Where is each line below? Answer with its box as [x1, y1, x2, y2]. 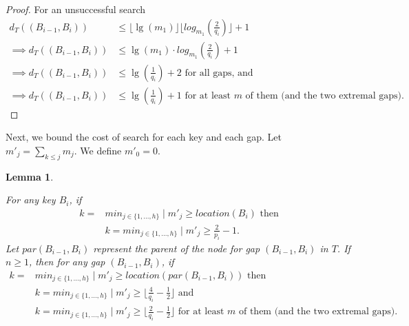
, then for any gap [29, 254, 105, 269]
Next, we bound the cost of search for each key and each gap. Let [6, 130, 282, 144]
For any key [6, 192, 56, 207]
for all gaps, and [185, 68, 253, 78]
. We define [74, 143, 122, 157]
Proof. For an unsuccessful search [6, 2, 146, 16]
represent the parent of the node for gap [93, 241, 260, 255]
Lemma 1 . [6, 169, 54, 183]
